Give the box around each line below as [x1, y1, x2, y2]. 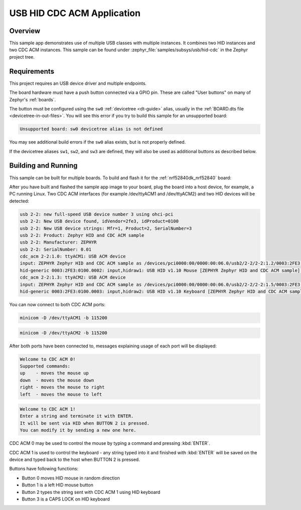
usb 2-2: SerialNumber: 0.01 [20, 246, 92, 252]
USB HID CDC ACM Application [9, 8, 140, 19]
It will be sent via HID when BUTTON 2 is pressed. [20, 420, 150, 426]
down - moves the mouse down [20, 377, 94, 383]
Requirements [9, 67, 55, 75]
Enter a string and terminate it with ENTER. [20, 413, 134, 419]
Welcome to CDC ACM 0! [20, 356, 76, 362]
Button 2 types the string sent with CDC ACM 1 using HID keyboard [22, 489, 161, 495]
